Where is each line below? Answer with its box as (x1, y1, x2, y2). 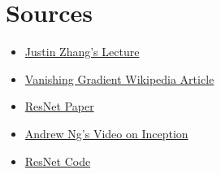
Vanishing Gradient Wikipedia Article (24, 70, 214, 87)
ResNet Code (24, 152, 91, 169)
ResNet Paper (24, 98, 94, 115)
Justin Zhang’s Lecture (24, 43, 140, 60)
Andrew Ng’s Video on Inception (24, 124, 188, 141)
